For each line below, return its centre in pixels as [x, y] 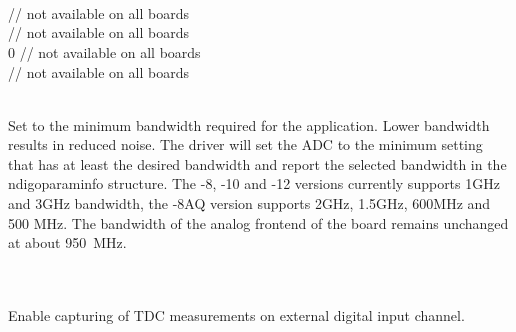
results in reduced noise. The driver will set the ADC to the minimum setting [245, 144]
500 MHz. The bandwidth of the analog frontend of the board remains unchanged [258, 222]
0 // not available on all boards [104, 51]
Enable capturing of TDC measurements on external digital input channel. [236, 315]
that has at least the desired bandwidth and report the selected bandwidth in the [257, 163]
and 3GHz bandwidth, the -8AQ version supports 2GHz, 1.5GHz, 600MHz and [249, 203]
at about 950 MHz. [67, 242]
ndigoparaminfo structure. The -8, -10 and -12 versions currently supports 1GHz [254, 183]
